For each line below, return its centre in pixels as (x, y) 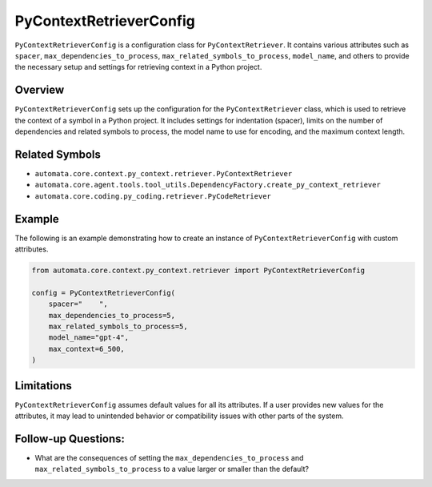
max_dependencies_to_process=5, (112, 315)
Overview (40, 90)
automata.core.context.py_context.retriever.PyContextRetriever (164, 173)
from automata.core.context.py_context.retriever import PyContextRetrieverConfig (198, 270)
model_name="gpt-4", (89, 338)
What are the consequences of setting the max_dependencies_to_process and (169, 457)
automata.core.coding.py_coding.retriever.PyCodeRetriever (153, 196)
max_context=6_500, (87, 349)
